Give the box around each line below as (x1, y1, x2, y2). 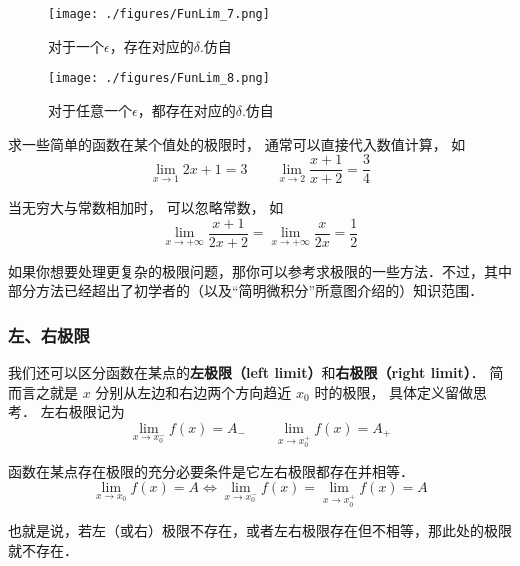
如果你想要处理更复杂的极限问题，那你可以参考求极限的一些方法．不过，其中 (8, 260, 512, 281)
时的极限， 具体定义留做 (314, 381, 474, 402)
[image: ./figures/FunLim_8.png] (48, 71, 270, 86)
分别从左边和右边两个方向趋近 (95, 381, 292, 402)
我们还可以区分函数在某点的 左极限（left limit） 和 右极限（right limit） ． (8, 362, 485, 383)
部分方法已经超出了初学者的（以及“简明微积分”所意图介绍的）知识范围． (8, 280, 484, 301)
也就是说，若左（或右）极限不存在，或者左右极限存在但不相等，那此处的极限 (8, 520, 512, 541)
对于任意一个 (48, 99, 132, 120)
